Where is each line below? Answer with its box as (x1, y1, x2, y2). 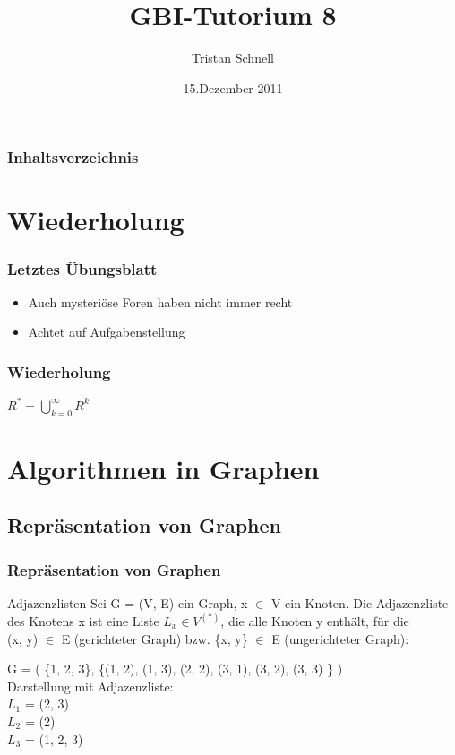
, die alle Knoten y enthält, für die (220, 611, 409, 630)
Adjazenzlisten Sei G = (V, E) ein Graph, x (7, 593, 248, 612)
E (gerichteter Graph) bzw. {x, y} (61, 629, 248, 648)
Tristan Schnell (192, 48, 274, 67)
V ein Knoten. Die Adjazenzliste (270, 593, 449, 612)
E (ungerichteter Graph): (271, 629, 409, 648)
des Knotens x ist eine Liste (7, 611, 159, 630)
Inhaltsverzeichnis (7, 146, 139, 168)
